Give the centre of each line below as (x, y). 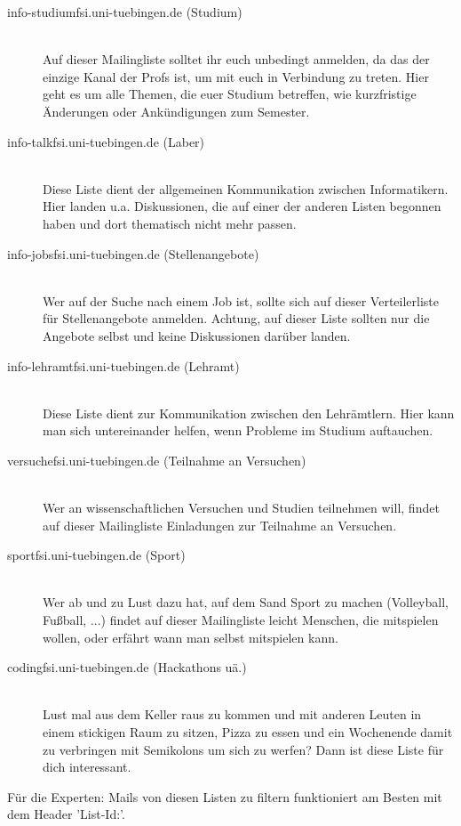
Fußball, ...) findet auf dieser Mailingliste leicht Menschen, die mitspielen (241, 620)
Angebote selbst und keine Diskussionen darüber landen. (197, 335)
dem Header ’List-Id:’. (66, 814)
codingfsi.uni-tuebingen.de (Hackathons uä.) (127, 667)
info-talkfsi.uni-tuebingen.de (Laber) (106, 141)
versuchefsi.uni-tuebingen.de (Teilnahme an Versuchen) (157, 460)
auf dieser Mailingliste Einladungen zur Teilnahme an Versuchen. (220, 525)
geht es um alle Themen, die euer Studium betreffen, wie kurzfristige (230, 94)
